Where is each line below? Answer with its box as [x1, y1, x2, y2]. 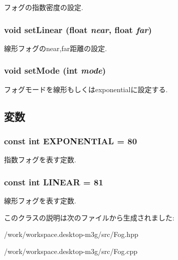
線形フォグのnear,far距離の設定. [4, 43, 107, 53]
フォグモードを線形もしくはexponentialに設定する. [4, 84, 168, 94]
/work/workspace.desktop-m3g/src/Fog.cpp [4, 245, 138, 256]
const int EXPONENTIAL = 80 [4, 134, 137, 147]
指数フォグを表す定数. [4, 154, 76, 165]
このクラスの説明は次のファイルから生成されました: [4, 212, 174, 222]
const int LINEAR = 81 [4, 175, 103, 188]
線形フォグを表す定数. [4, 195, 76, 206]
